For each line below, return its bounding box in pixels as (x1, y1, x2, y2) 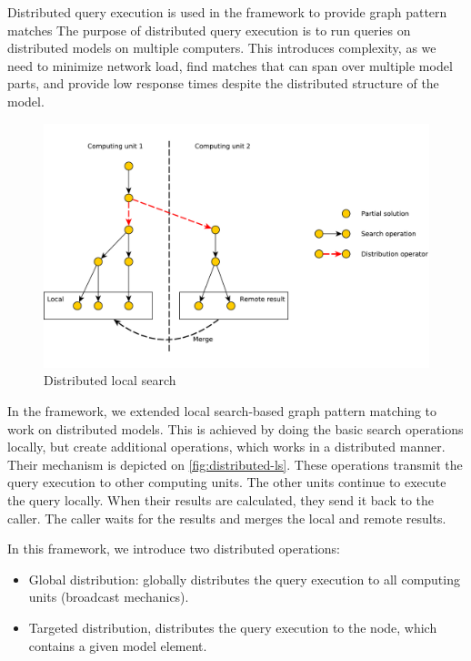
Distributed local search (44, 371, 176, 390)
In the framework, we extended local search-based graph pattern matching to (7, 402, 437, 421)
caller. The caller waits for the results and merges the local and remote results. (7, 508, 446, 527)
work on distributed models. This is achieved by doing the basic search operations (7, 419, 464, 438)
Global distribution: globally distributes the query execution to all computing (28, 569, 460, 588)
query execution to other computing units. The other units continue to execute (7, 473, 446, 492)
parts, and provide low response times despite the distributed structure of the (7, 74, 439, 93)
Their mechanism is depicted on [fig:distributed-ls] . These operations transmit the (7, 454, 463, 473)
